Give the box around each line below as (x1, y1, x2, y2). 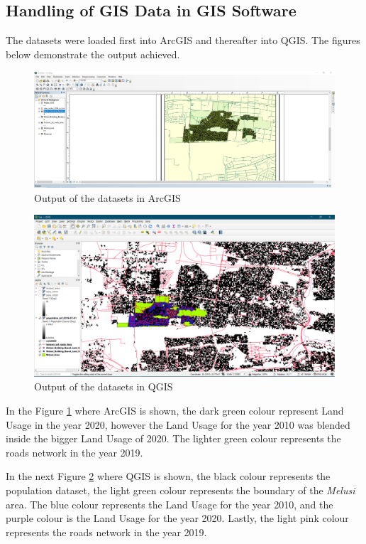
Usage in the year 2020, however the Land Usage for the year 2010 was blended (6, 417, 350, 432)
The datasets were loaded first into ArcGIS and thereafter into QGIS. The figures (6, 33, 360, 48)
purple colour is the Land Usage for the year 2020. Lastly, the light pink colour (6, 511, 349, 526)
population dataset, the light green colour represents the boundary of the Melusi (6, 483, 355, 498)
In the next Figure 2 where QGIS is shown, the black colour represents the (6, 469, 331, 484)
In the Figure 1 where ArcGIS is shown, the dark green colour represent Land (6, 403, 344, 418)
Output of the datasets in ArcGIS (34, 190, 181, 205)
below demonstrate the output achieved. (6, 46, 180, 61)
